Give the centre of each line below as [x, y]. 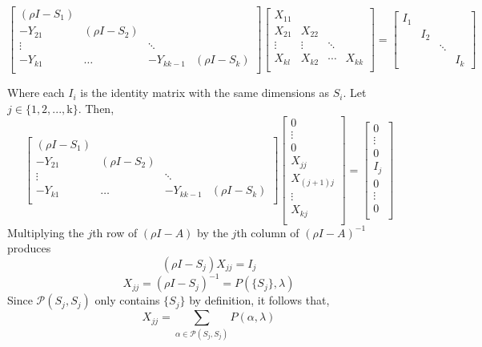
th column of [268, 232]
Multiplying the [46, 232]
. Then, [96, 108]
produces [29, 248]
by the [213, 232]
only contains [127, 300]
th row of [115, 232]
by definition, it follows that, [259, 300]
